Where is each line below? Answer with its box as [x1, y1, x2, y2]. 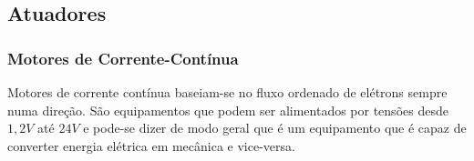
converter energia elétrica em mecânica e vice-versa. [7, 136, 295, 155]
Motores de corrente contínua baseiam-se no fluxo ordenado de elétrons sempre [7, 83, 448, 101]
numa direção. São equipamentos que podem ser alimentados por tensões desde [7, 100, 448, 119]
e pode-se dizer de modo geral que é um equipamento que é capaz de [83, 118, 467, 137]
